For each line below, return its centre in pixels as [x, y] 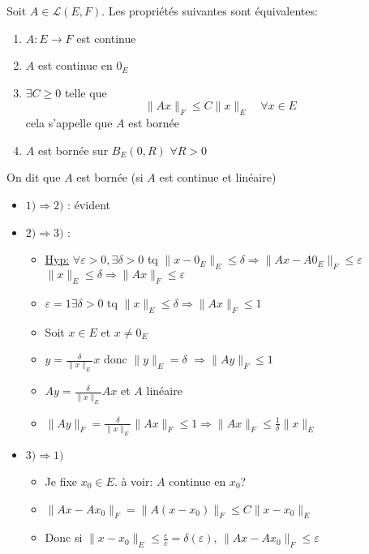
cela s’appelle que [69, 123]
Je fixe [61, 481]
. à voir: [133, 481]
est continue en [75, 65]
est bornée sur [73, 150]
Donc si [64, 537]
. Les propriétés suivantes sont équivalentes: [210, 11]
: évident [89, 204]
